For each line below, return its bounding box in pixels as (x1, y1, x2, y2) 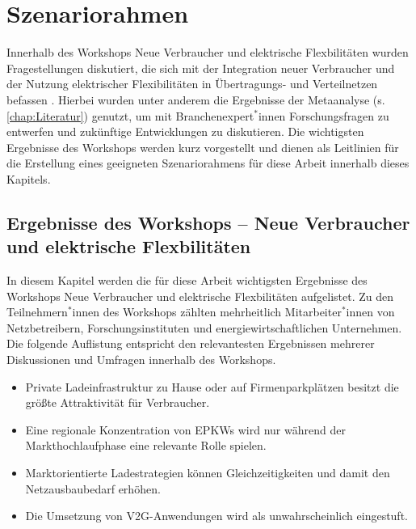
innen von (346, 303, 395, 320)
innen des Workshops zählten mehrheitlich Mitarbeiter (72, 303, 342, 320)
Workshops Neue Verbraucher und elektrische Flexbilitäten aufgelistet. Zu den (6, 287, 394, 304)
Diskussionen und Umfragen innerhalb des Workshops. (6, 351, 276, 368)
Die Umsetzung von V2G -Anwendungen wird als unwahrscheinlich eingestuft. (25, 507, 408, 524)
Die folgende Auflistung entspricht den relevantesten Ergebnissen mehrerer (6, 335, 375, 352)
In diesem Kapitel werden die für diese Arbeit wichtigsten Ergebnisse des (6, 272, 368, 289)
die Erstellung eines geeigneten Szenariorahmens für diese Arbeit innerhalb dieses (6, 154, 410, 171)
